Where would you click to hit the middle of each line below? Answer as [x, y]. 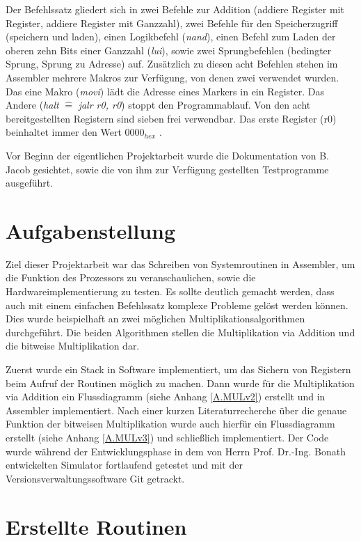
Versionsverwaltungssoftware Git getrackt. [95, 478]
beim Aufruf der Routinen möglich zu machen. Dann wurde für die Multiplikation [180, 383]
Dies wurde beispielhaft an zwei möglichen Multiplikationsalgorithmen [155, 319]
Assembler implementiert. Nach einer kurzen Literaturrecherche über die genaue [176, 410]
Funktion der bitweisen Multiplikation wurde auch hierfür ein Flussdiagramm [170, 424]
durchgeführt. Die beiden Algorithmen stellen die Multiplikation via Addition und [180, 332]
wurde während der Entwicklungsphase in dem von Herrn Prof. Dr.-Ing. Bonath [176, 451]
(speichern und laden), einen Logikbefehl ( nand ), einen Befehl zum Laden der [171, 37]
